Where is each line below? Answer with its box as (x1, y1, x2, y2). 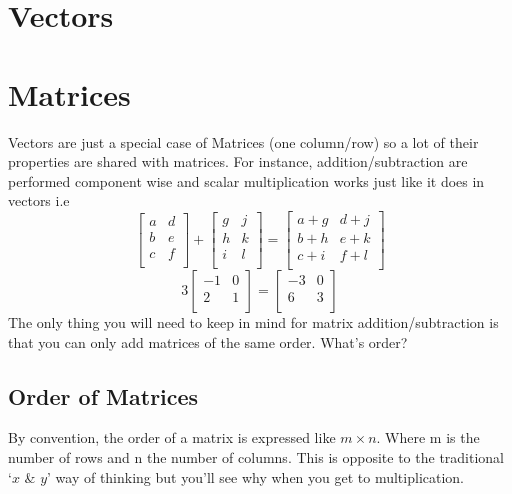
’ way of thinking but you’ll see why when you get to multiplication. (47, 466, 465, 487)
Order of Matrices (8, 380, 199, 411)
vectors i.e (8, 190, 70, 211)
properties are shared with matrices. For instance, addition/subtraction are (8, 151, 468, 172)
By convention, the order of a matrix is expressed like (8, 427, 336, 448)
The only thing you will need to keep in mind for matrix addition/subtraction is (8, 312, 499, 332)
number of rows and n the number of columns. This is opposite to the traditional (8, 446, 505, 467)
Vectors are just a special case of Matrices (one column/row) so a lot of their (8, 131, 479, 152)
